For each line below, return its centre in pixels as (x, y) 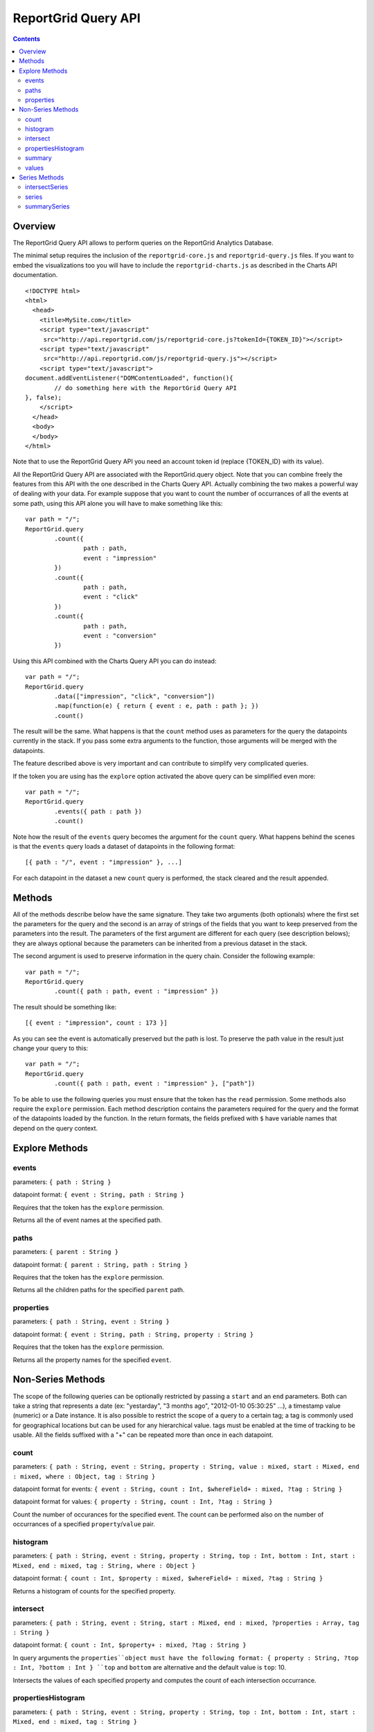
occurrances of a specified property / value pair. (84, 1524)
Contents (27, 39)
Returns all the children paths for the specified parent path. (99, 1290)
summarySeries (47, 206)
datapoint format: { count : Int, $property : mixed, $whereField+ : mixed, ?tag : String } (168, 1578)
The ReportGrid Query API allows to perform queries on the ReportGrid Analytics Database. (143, 243)
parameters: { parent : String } (66, 1252)
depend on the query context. (55, 1128)
